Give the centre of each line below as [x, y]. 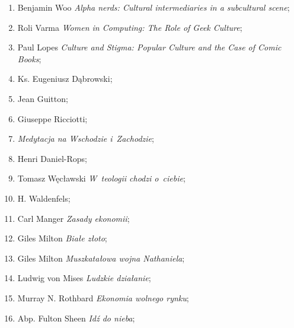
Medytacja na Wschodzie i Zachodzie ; [86, 138]
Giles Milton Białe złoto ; [62, 238]
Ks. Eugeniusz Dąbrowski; [65, 79]
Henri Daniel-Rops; [52, 158]
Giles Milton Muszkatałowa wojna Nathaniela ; [101, 258]
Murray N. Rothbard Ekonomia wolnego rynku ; [103, 297]
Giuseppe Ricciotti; [52, 118]
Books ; [29, 58]
